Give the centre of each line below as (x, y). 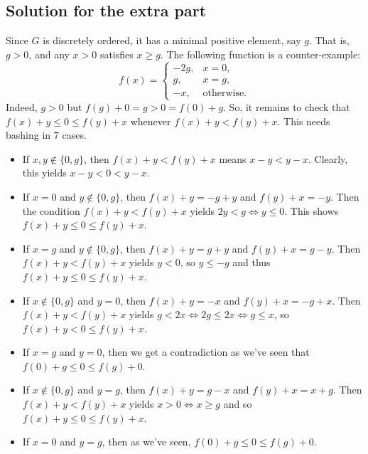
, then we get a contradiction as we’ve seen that (206, 352)
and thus (251, 262)
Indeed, (22, 106)
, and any (49, 54)
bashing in (28, 135)
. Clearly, (328, 158)
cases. (74, 135)
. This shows (312, 210)
